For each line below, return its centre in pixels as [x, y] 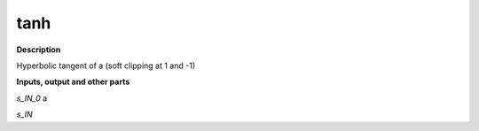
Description [39, 50]
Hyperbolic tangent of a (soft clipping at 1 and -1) [106, 65]
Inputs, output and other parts [73, 82]
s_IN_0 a [32, 98]
